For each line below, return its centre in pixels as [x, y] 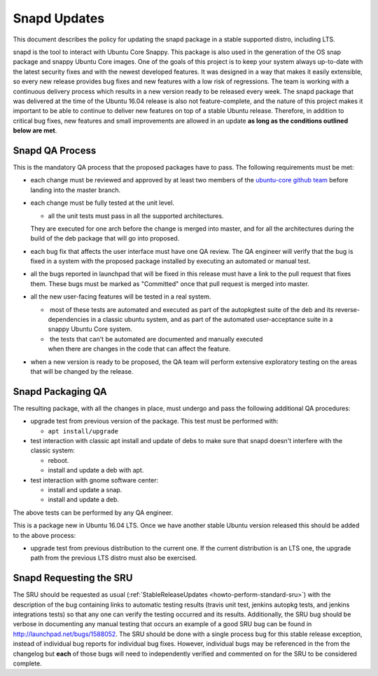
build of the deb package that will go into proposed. [105, 238]
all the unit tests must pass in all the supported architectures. [136, 216]
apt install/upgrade [83, 431]
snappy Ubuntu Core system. [90, 329]
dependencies [69, 320]
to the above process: [44, 535]
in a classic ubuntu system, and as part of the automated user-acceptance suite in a [212, 320]
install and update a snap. [85, 490]
